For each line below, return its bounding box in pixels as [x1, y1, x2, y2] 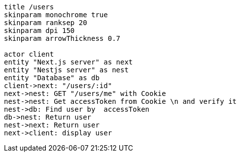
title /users [4, 3, 54, 11]
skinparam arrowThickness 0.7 [4, 34, 121, 42]
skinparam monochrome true [4, 11, 108, 19]
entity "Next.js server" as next [4, 58, 133, 66]
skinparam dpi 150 [4, 27, 75, 34]
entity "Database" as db [4, 74, 100, 82]
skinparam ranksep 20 [4, 19, 87, 27]
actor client [4, 50, 54, 58]
